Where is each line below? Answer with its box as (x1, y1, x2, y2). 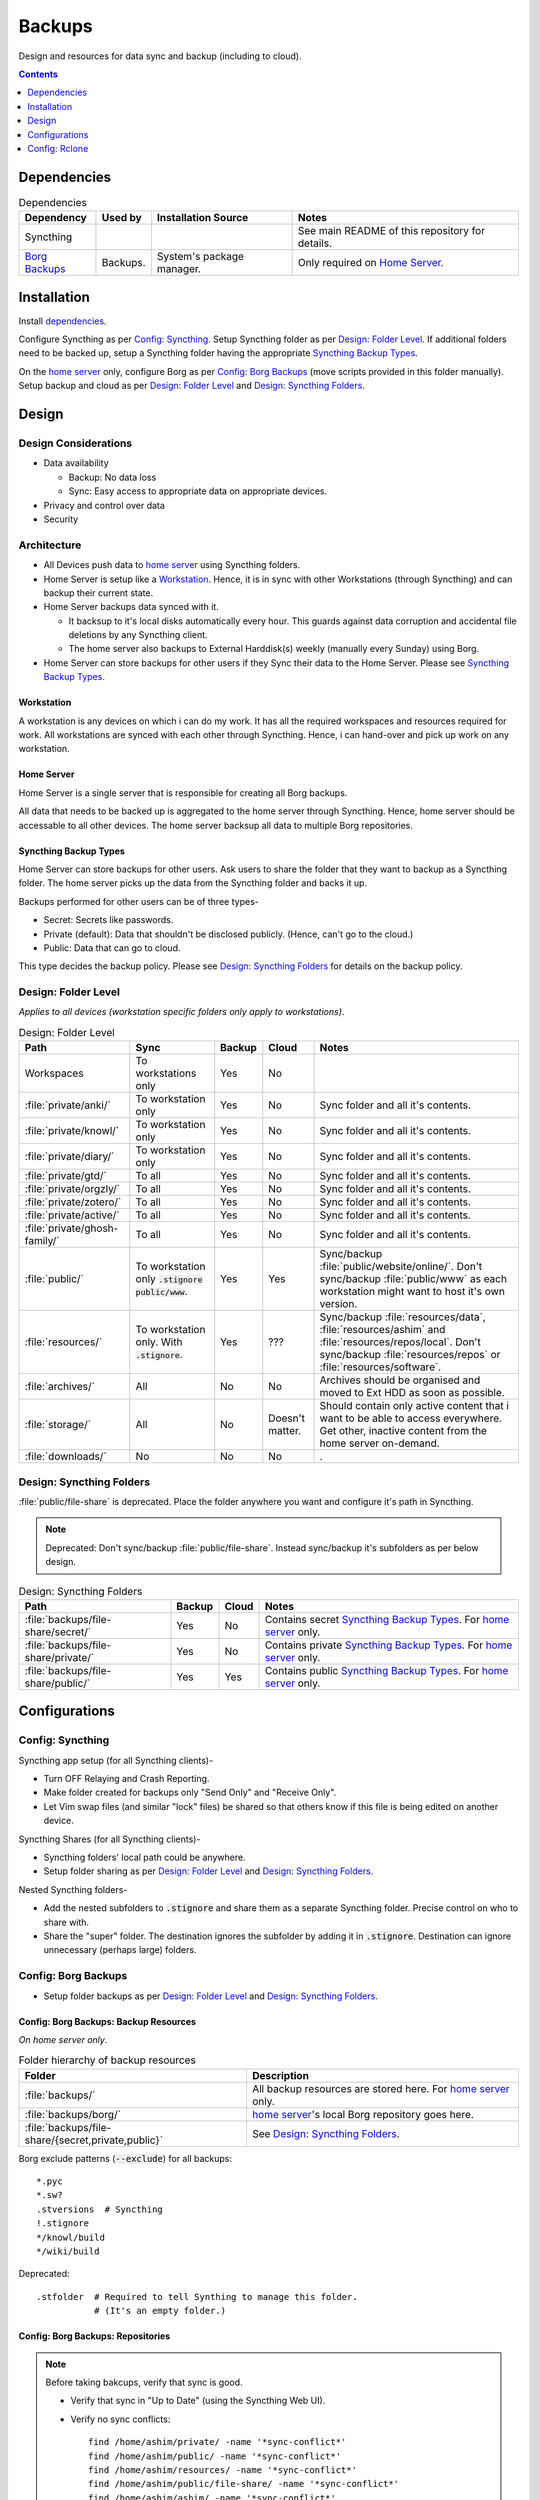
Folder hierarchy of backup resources (18, 2053, 197, 2067)
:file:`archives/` (24, 1380, 95, 1394)
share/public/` (24, 1676, 91, 1690)
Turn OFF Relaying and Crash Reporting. (43, 1773, 210, 1785)
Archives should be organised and (319, 1373, 481, 1387)
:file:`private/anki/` (24, 1098, 112, 1112)
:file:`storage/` (24, 1418, 92, 1432)
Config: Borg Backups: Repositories (18, 2330, 171, 2342)
